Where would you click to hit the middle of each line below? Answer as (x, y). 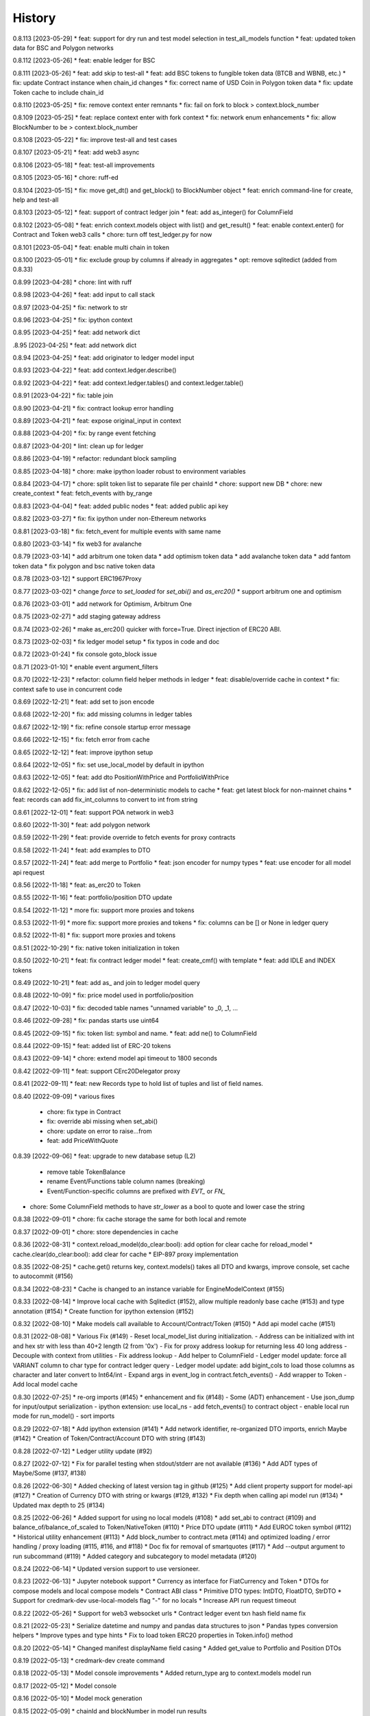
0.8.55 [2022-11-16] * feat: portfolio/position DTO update (92, 897)
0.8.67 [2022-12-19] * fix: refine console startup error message (102, 727)
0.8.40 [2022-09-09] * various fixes (64, 1096)
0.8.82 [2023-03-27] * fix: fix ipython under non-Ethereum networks (110, 519)
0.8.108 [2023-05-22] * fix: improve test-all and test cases (95, 140)
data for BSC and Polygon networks (63, 47)
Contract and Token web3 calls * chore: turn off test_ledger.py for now (112, 235)
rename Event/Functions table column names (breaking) (126, 1181)
